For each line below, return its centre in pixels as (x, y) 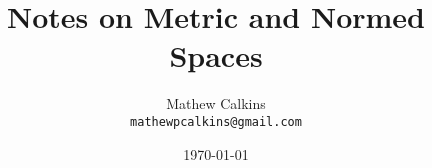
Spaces (216, 55)
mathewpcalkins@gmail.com (216, 121)
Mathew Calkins (216, 103)
